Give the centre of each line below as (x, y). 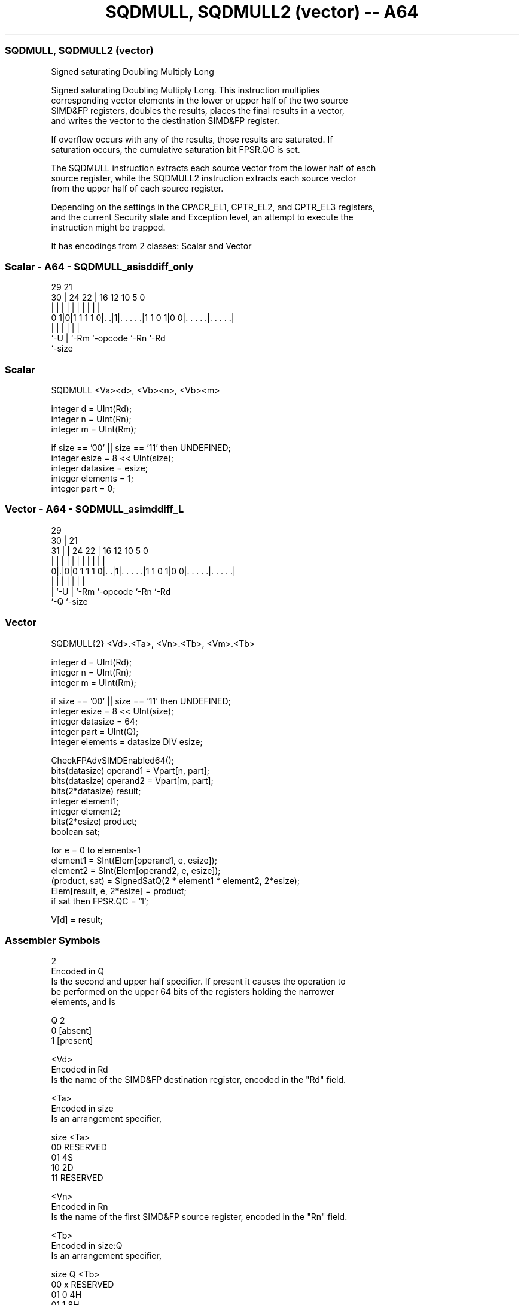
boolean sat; (75, 831)
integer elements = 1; (92, 478)
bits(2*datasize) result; (96, 791)
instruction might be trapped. (108, 227)
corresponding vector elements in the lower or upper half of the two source (199, 100)
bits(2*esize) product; (94, 821)
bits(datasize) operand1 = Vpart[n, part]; (130, 770)
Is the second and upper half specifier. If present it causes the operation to (198, 982)
